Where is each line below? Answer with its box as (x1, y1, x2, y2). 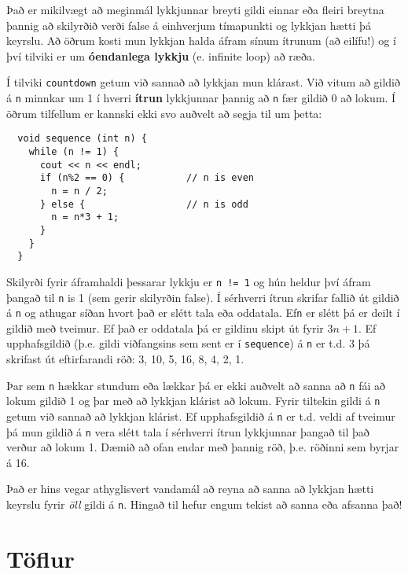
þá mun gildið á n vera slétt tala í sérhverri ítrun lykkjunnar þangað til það (6, 423, 369, 440)
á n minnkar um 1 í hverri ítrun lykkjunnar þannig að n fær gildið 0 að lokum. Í (6, 90, 396, 106)
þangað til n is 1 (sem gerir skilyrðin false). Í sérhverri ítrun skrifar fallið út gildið (6, 289, 399, 305)
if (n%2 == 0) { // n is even (39, 172, 254, 184)
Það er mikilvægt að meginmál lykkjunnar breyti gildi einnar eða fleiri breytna (6, 2, 384, 17)
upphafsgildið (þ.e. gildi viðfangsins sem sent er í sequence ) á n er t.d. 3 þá (6, 335, 370, 351)
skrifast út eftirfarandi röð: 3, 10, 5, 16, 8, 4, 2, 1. (6, 351, 244, 367)
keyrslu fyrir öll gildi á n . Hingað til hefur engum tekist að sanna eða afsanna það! (6, 496, 402, 513)
